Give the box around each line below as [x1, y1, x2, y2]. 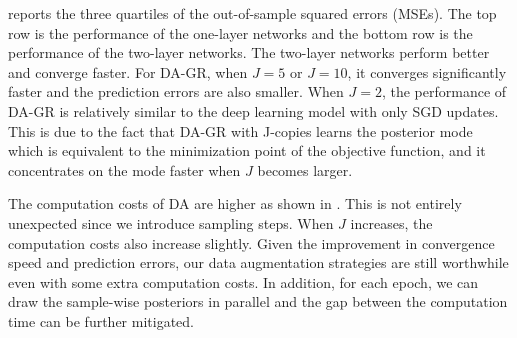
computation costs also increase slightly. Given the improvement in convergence [8, 232, 495, 253]
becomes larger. [257, 159, 353, 180]
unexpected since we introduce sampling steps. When [8, 212, 334, 233]
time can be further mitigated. [8, 310, 194, 331]
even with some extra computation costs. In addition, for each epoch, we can [8, 271, 479, 292]
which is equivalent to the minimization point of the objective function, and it [8, 140, 486, 161]
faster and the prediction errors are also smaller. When [8, 81, 344, 102]
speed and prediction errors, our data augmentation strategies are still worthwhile [8, 252, 509, 273]
